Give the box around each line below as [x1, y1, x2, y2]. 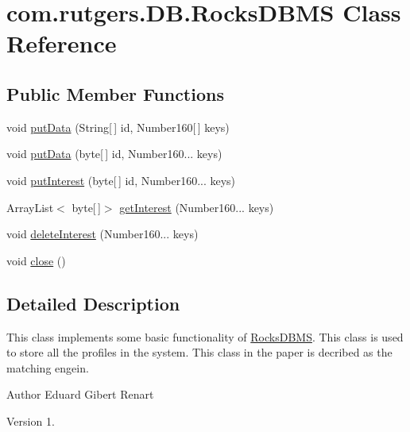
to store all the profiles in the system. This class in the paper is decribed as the [6, 344, 393, 361]
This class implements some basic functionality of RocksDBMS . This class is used [6, 328, 404, 345]
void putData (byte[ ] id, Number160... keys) [6, 145, 222, 162]
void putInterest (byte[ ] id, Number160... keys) [6, 172, 236, 188]
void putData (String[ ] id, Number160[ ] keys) [6, 118, 230, 135]
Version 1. [6, 412, 55, 429]
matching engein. [6, 359, 89, 376]
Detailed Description [6, 291, 180, 315]
